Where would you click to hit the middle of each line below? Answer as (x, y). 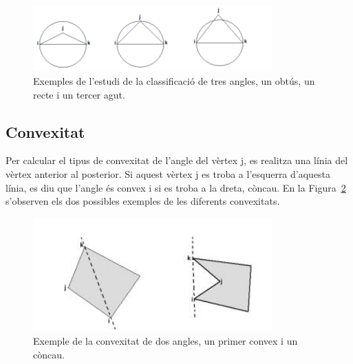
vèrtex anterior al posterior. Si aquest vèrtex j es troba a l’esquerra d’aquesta (168, 174)
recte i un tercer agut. (79, 94)
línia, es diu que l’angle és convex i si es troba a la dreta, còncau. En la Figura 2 (176, 187)
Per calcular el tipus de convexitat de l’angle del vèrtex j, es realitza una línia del (177, 160)
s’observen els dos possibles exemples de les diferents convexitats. (143, 201)
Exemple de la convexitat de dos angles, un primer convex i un (165, 341)
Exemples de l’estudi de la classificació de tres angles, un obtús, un (174, 81)
